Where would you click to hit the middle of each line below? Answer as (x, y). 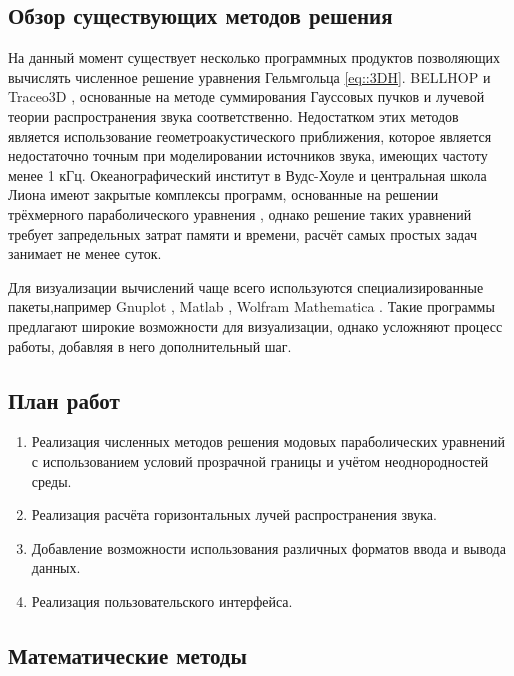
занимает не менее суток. (85, 253)
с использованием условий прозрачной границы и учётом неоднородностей (260, 460)
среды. (51, 480)
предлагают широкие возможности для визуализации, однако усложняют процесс (255, 325)
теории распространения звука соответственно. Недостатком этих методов (233, 115)
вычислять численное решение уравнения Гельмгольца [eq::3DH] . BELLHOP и (249, 76)
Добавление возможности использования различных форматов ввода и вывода (268, 547)
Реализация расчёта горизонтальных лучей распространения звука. (234, 514)
